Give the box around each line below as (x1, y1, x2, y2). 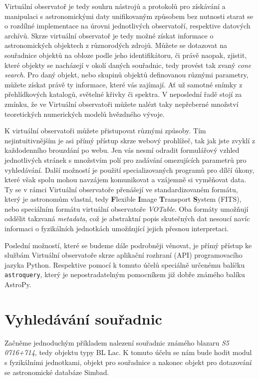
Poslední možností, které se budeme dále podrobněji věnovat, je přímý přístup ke (4, 240, 252, 250)
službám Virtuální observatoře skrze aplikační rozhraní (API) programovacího (4, 250, 243, 260)
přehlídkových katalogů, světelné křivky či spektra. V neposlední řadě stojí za (4, 89, 242, 99)
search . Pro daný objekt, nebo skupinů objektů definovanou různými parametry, (4, 69, 249, 80)
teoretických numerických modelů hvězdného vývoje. (4, 108, 165, 119)
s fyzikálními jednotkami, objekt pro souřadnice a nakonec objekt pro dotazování (4, 357, 252, 367)
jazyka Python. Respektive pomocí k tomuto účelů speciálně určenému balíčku (4, 259, 245, 270)
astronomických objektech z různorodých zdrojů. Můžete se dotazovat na (4, 40, 227, 50)
